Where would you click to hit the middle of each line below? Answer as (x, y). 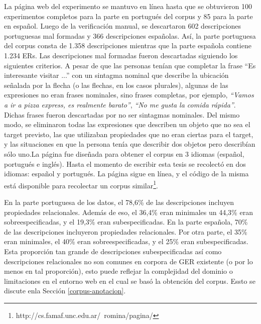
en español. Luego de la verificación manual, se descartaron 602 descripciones (123, 26)
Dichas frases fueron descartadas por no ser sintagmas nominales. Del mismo (122, 114)
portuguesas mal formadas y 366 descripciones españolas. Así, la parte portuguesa (130, 35)
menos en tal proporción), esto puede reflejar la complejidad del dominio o (118, 271)
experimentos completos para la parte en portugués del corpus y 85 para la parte (128, 16)
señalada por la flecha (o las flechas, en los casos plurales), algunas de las (116, 85)
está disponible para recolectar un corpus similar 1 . (81, 184)
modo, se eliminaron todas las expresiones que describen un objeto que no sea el (127, 124)
